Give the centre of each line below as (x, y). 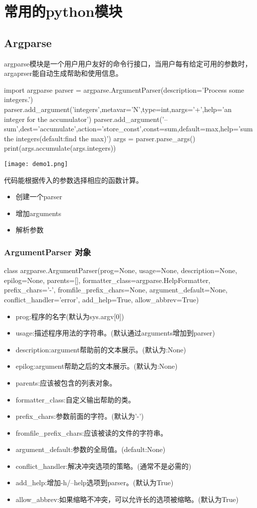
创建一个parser (39, 197)
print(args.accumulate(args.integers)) (60, 148)
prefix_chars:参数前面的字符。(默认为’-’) (80, 416)
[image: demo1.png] (36, 164)
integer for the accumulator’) (48, 119)
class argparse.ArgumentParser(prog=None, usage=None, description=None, (121, 270)
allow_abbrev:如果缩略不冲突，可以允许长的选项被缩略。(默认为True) (127, 499)
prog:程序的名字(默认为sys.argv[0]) (70, 316)
